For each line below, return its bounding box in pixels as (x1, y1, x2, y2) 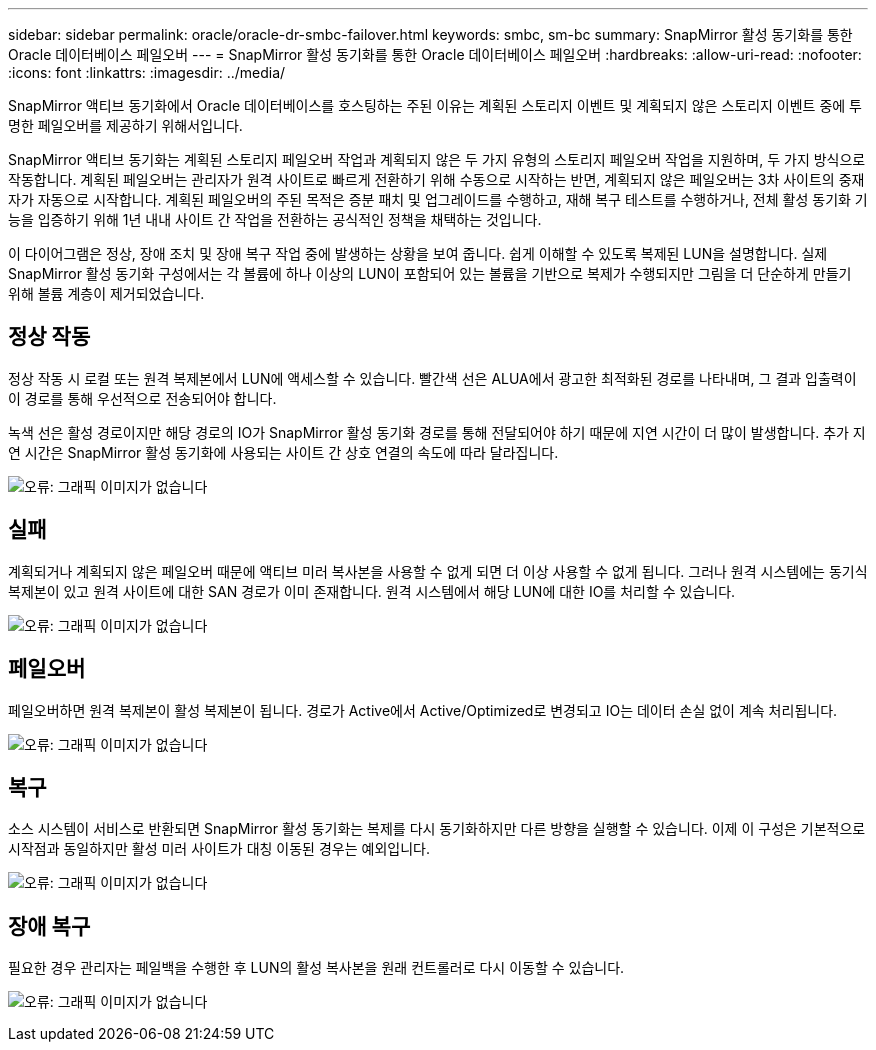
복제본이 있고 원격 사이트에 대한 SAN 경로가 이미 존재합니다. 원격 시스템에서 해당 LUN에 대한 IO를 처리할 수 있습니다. (8, 582, 736, 600)
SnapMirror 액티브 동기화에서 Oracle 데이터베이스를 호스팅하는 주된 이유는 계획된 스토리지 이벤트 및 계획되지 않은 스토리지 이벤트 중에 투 (8, 97, 862, 114)
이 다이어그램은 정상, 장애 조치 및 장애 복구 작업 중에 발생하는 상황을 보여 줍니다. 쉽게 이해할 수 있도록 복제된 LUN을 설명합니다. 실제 (8, 245, 828, 262)
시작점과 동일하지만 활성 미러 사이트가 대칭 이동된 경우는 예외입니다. (8, 840, 430, 858)
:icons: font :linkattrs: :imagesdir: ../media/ (8, 64, 286, 81)
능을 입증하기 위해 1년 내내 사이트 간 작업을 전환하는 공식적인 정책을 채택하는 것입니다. (8, 211, 542, 228)
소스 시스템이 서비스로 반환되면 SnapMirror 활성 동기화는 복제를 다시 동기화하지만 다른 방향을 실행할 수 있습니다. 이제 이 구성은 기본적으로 (8, 820, 866, 838)
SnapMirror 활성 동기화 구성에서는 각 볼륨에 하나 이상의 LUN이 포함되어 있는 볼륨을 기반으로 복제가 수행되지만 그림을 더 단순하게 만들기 (8, 265, 852, 282)
